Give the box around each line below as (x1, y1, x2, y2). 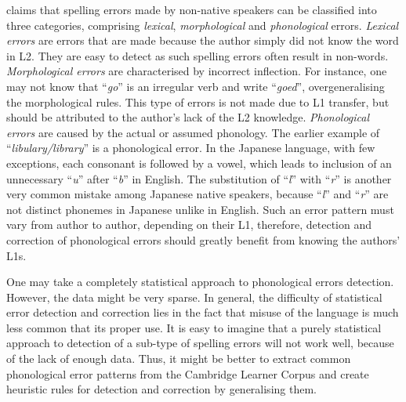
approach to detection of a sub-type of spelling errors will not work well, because (6, 335, 394, 351)
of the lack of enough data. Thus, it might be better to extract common (6, 350, 351, 367)
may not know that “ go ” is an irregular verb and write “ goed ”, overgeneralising (6, 78, 385, 94)
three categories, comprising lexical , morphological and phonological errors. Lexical (6, 16, 399, 33)
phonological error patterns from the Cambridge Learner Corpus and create (6, 365, 369, 382)
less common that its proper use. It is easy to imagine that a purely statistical (6, 319, 382, 335)
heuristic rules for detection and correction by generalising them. (6, 381, 317, 397)
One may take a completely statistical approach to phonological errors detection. (6, 273, 394, 290)
